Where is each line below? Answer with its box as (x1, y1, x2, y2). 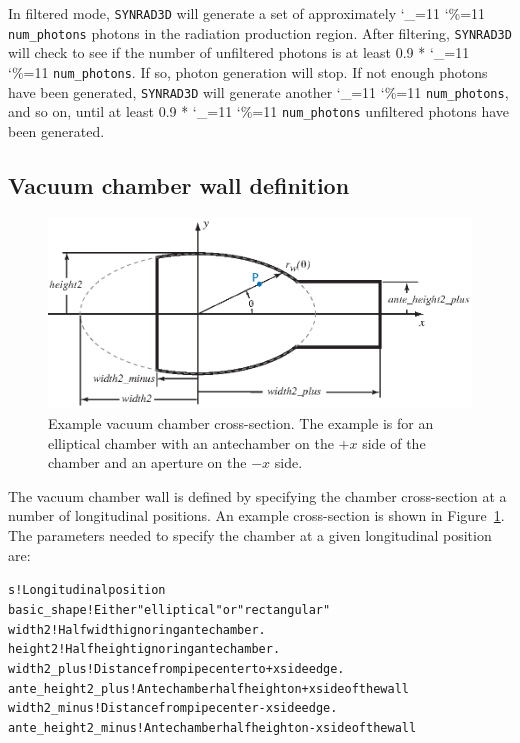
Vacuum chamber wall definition (8, 169, 350, 200)
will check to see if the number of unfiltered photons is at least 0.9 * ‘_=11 (8, 42, 470, 63)
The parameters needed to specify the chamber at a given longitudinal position (8, 525, 492, 546)
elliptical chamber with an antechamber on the (48, 432, 334, 453)
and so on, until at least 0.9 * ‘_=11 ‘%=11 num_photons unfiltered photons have (8, 101, 509, 122)
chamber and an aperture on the (48, 452, 247, 473)
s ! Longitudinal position (8, 583, 166, 598)
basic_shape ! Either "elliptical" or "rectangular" (8, 602, 331, 617)
